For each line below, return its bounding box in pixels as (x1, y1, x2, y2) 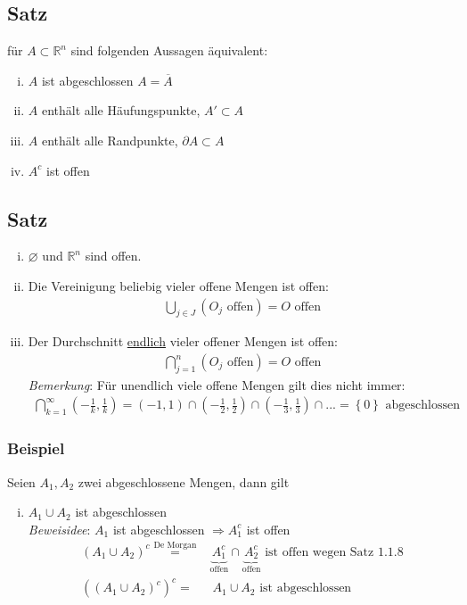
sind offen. (85, 246, 142, 265)
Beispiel (7, 437, 65, 460)
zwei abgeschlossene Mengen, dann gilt (78, 472, 290, 491)
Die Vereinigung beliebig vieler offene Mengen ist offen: (28, 276, 329, 294)
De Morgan (153, 541, 197, 550)
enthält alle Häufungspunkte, (41, 101, 201, 120)
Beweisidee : (28, 519, 91, 538)
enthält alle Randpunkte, (41, 130, 178, 149)
